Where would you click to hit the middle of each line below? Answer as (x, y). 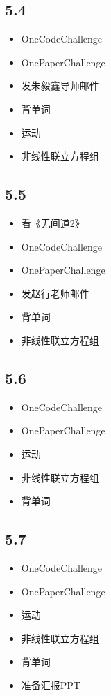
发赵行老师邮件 (55, 293)
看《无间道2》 (53, 222)
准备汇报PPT (51, 684)
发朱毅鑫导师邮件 (60, 86)
